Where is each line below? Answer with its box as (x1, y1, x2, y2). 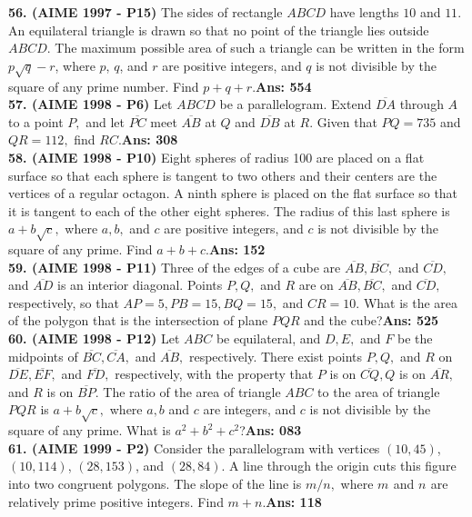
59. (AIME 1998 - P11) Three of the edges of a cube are (8, 257, 341, 276)
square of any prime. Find (8, 240, 153, 259)
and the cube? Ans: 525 (304, 311, 439, 330)
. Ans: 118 (262, 492, 322, 511)
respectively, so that (8, 293, 119, 312)
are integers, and (203, 400, 296, 419)
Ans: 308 (121, 130, 178, 149)
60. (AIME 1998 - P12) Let (8, 329, 180, 348)
